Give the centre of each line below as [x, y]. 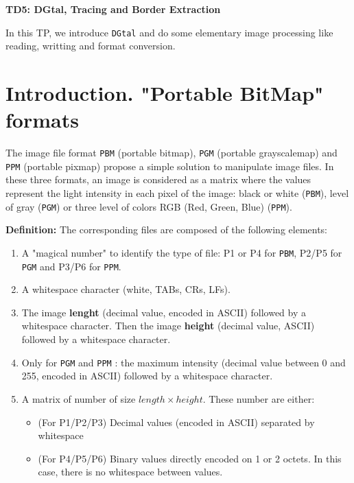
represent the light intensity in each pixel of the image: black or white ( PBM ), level [177, 193]
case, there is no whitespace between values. [130, 472]
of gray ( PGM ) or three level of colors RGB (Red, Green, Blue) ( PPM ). [149, 206]
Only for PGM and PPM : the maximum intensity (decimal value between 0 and [184, 362]
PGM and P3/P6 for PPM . [71, 266]
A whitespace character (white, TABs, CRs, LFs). [126, 289]
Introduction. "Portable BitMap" [165, 93]
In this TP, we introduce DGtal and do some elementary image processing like [169, 32]
